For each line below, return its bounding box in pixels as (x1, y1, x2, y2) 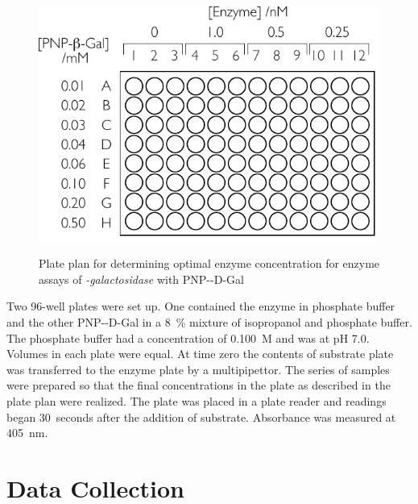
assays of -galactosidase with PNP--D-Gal (39, 270, 244, 287)
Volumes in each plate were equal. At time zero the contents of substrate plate (6, 345, 394, 362)
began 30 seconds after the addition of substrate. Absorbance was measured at (6, 408, 396, 425)
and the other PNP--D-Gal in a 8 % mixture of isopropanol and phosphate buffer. (6, 314, 412, 330)
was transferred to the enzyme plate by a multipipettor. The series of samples (6, 360, 390, 377)
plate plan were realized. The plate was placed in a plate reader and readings (6, 392, 387, 409)
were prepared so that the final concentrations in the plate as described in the (6, 377, 391, 394)
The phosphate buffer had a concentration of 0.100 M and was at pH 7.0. (6, 329, 370, 346)
